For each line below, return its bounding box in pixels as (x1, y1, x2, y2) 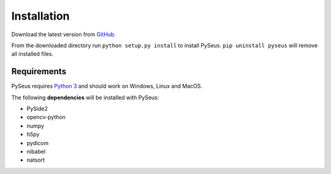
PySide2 (26, 105, 48, 113)
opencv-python (26, 113, 66, 121)
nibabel (26, 148, 46, 155)
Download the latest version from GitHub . (11, 31, 116, 38)
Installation (11, 9, 70, 23)
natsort (26, 156, 45, 164)
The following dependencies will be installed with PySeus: (11, 94, 159, 101)
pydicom (26, 139, 49, 146)
